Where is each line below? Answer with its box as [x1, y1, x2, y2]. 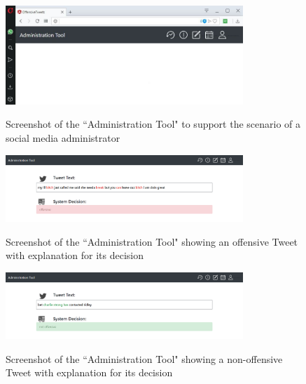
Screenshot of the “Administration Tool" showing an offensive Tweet [6, 234, 298, 249]
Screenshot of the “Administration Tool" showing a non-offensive [6, 351, 283, 366]
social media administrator [6, 130, 120, 145]
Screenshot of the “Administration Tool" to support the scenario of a [6, 117, 301, 131]
